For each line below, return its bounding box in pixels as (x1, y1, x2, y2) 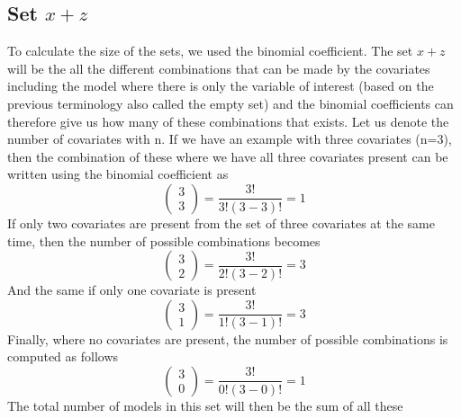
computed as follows (7, 347, 119, 366)
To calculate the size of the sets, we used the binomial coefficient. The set (7, 41, 413, 60)
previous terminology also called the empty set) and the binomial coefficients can (7, 93, 454, 112)
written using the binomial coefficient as (7, 165, 229, 183)
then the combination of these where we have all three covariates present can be (7, 147, 448, 165)
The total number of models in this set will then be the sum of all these (7, 396, 403, 414)
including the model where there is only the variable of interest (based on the (7, 76, 434, 95)
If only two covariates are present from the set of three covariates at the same (7, 213, 435, 232)
